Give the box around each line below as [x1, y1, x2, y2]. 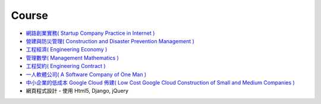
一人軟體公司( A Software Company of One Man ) [26, 71, 147, 78]
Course [11, 9, 49, 22]
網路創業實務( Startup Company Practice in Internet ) [26, 30, 155, 37]
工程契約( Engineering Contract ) [26, 63, 106, 70]
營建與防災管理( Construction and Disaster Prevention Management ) [26, 37, 194, 44]
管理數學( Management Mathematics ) [26, 54, 119, 61]
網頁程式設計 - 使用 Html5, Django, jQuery [26, 87, 129, 95]
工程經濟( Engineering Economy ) [26, 46, 108, 53]
